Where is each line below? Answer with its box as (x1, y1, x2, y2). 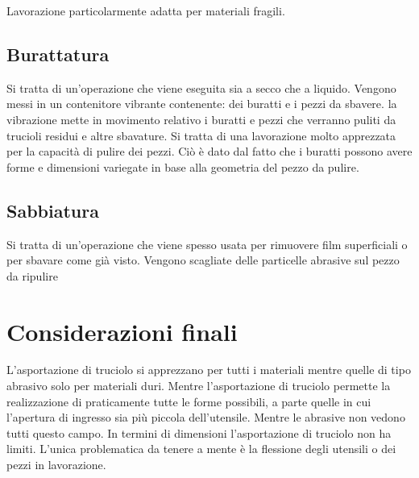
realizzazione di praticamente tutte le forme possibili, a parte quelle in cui (6, 393, 371, 409)
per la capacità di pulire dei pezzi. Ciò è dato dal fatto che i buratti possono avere (6, 143, 413, 160)
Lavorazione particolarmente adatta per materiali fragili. (6, 2, 285, 19)
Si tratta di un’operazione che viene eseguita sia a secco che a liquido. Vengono (6, 79, 396, 96)
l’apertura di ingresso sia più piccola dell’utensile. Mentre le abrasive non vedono (6, 409, 405, 426)
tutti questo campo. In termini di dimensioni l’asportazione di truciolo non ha (6, 424, 392, 441)
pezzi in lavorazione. (6, 456, 106, 473)
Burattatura (6, 41, 110, 66)
